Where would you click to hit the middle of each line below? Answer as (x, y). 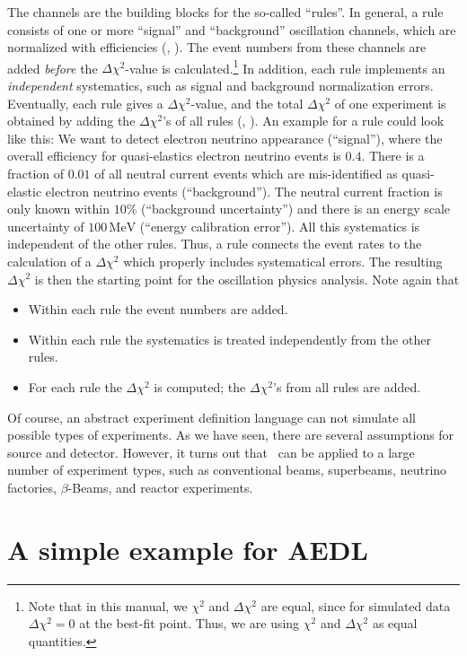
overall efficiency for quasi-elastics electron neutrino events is (174, 156)
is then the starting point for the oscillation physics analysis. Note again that (247, 279)
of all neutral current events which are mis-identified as (246, 173)
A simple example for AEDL (188, 549)
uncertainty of (46, 226)
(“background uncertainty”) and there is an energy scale (295, 209)
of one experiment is (390, 103)
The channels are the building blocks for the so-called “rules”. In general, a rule (225, 12)
